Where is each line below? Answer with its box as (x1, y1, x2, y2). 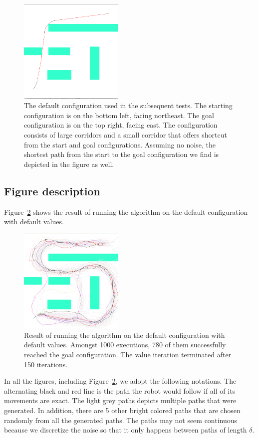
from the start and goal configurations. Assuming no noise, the (24, 139, 216, 149)
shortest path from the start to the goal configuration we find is (24, 149, 219, 159)
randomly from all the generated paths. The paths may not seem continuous (4, 415, 238, 425)
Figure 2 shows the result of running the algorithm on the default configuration (4, 206, 248, 217)
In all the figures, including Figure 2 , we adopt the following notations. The (4, 376, 237, 386)
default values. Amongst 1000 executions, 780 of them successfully (24, 339, 226, 350)
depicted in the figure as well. (24, 158, 114, 169)
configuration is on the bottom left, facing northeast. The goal (24, 110, 214, 120)
